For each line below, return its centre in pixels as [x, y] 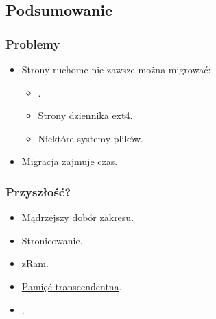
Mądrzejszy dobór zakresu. [78, 217]
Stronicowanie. [52, 240]
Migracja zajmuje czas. [70, 161]
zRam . [35, 263]
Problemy [33, 43]
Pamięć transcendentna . [72, 286]
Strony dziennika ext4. [85, 115]
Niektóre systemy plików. [91, 138]
